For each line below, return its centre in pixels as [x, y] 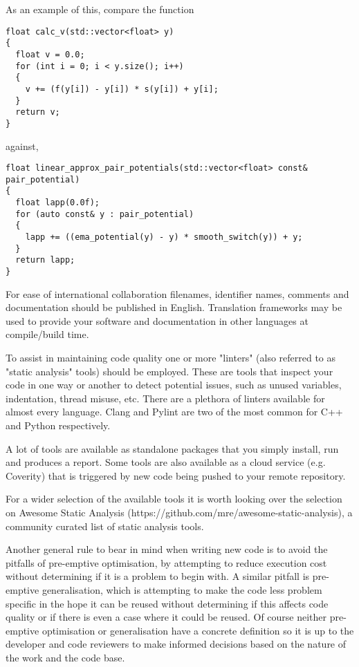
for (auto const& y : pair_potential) [105, 214]
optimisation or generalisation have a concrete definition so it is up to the [198, 630]
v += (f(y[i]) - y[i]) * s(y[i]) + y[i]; [122, 89]
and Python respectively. [58, 425]
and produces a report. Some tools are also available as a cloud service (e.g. [166, 462]
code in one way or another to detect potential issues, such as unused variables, [174, 385]
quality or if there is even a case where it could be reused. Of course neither [166, 617]
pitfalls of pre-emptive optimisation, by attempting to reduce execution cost [166, 562]
